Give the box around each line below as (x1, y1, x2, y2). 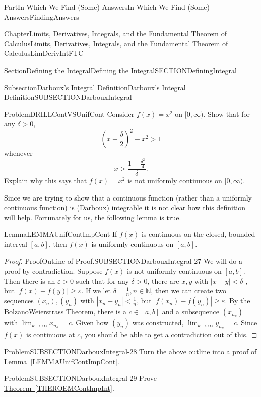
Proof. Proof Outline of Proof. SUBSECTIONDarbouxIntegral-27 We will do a (4, 255, 242, 266)
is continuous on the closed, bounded (141, 229, 255, 239)
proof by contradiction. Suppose (4, 266, 103, 276)
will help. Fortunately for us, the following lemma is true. (4, 212, 181, 222)
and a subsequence (162, 306, 220, 317)
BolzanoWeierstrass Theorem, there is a (4, 306, 126, 317)
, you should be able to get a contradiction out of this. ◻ (80, 329, 257, 340)
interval (4, 238, 27, 249)
